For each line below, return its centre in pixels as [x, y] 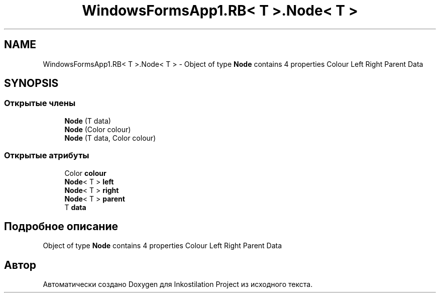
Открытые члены [40, 103]
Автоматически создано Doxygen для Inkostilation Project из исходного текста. [178, 284]
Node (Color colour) [98, 129]
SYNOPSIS [31, 83]
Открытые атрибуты [47, 156]
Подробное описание [61, 226]
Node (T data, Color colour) [110, 138]
